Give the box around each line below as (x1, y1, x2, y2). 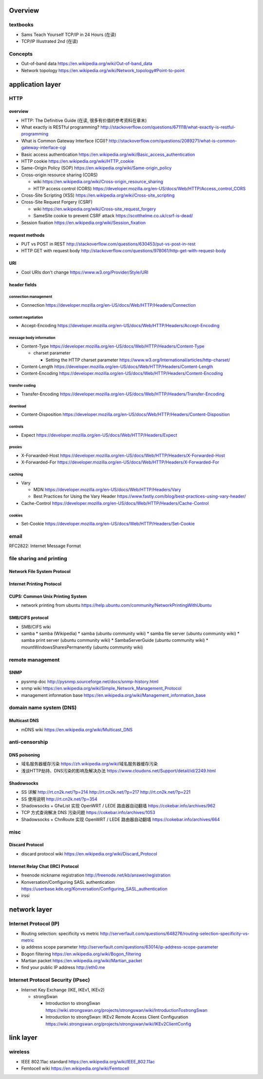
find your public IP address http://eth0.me (21, 965, 105, 970)
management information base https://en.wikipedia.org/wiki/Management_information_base (21, 692, 206, 698)
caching (9, 472, 23, 477)
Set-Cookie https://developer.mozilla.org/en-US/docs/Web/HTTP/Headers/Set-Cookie (21, 521, 195, 527)
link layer (9, 1034, 38, 1042)
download (9, 404, 26, 409)
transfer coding (9, 383, 36, 388)
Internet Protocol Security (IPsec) (9, 977, 90, 984)
